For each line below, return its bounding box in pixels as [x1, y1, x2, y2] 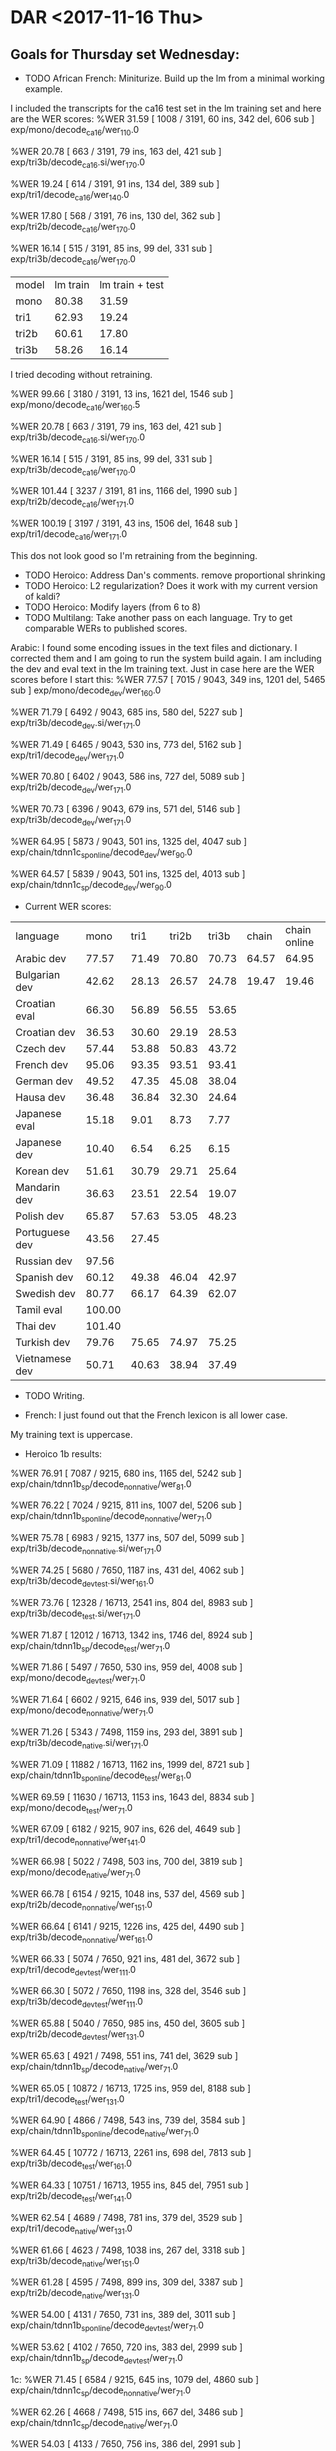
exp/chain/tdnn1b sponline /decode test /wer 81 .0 [10, 1769, 192, 1783]
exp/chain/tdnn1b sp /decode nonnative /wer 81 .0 [10, 1477, 192, 1492]
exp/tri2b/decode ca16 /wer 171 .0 [10, 496, 135, 510]
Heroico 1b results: [24, 1447, 103, 1460]
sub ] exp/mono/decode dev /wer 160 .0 [10, 684, 162, 698]
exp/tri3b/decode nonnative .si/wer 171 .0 [10, 1542, 162, 1556]
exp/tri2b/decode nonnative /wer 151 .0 [10, 1898, 153, 1913]
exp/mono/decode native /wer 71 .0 [10, 1866, 142, 1880]
